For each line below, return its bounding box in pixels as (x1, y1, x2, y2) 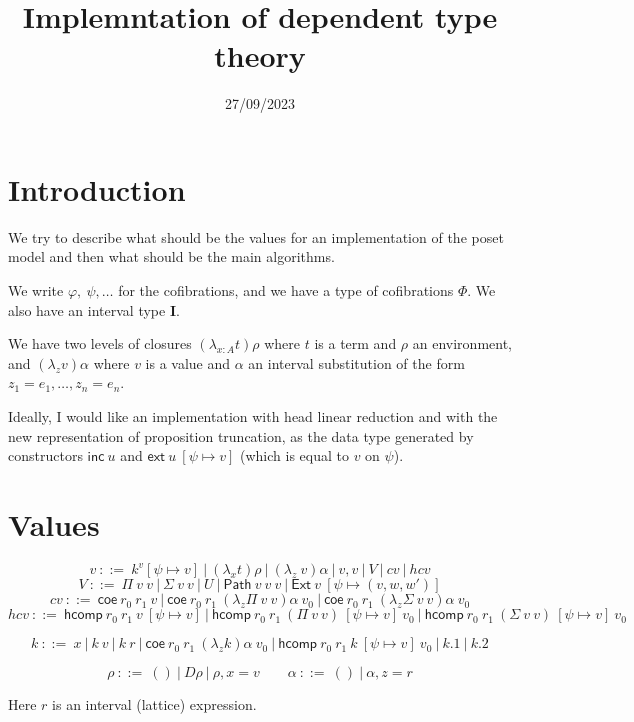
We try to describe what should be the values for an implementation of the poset (8, 226, 504, 247)
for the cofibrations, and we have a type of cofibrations (118, 280, 454, 301)
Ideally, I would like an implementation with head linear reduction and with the (8, 406, 498, 426)
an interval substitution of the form (248, 352, 465, 373)
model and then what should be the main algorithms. (8, 246, 335, 267)
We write (8, 280, 64, 301)
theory (214, 35, 306, 76)
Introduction (8, 168, 186, 209)
